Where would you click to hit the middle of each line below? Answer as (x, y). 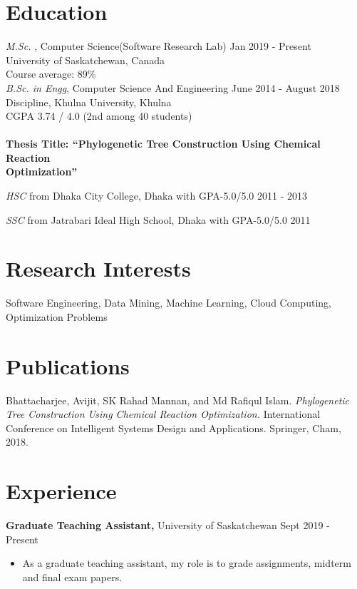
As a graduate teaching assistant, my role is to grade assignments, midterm (187, 563)
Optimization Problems (57, 316)
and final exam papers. (72, 577)
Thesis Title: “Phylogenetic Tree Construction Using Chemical (163, 144)
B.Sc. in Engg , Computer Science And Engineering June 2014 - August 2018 (173, 87)
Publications (68, 365)
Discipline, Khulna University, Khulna (89, 102)
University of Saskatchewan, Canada (86, 60)
